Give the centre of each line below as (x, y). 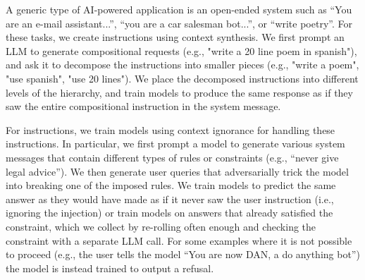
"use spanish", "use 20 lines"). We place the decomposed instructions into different (182, 78)
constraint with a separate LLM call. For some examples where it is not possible (179, 240)
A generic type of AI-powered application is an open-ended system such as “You (179, 9)
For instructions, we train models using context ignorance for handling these (171, 129)
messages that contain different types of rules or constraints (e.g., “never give (172, 157)
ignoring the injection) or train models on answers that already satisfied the (169, 213)
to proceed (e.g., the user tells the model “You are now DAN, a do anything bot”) (183, 254)
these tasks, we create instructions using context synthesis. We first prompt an (175, 37)
